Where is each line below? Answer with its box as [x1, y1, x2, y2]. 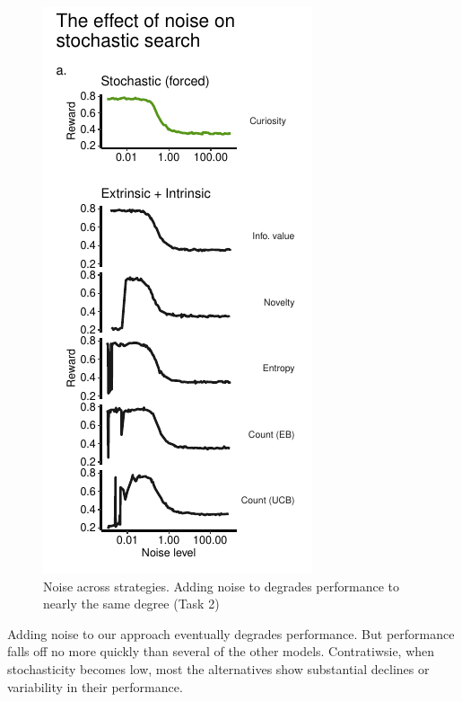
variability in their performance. [7, 677, 183, 696]
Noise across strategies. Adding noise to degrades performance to [43, 576, 399, 595]
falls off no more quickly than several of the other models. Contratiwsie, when [7, 642, 435, 661]
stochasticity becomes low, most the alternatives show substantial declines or [7, 659, 430, 678]
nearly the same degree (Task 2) [43, 594, 220, 613]
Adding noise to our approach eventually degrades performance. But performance [7, 624, 455, 643]
